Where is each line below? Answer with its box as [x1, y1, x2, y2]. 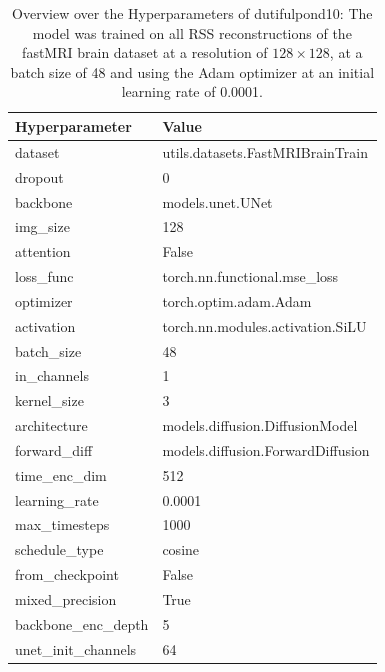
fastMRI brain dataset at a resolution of [22, 42, 268, 63]
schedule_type [15, 539, 104, 560]
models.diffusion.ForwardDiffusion [162, 439, 370, 460]
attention [15, 241, 71, 262]
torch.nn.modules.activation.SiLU [162, 315, 367, 336]
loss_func [15, 266, 74, 287]
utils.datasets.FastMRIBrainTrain [162, 141, 368, 162]
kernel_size [15, 390, 84, 411]
